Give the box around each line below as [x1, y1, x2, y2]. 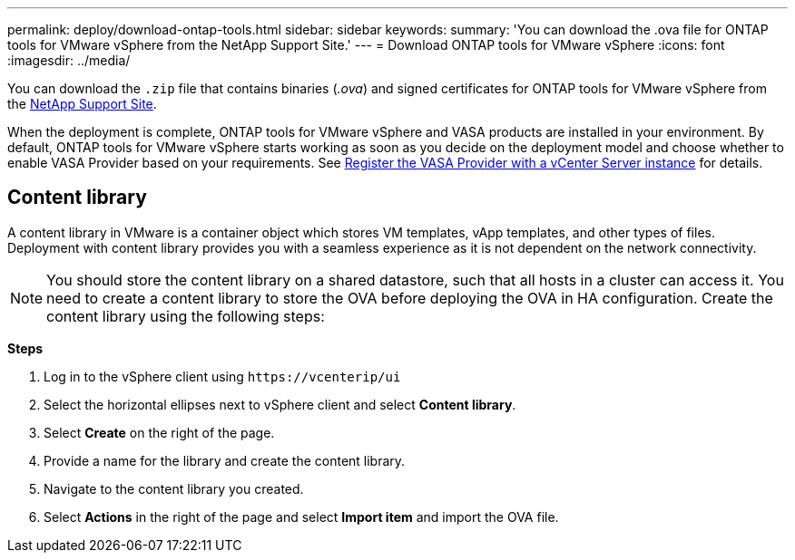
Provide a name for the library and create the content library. [44, 452, 406, 468]
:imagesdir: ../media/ [7, 53, 131, 68]
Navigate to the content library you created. [44, 480, 304, 497]
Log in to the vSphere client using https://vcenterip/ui [44, 368, 401, 384]
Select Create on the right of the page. [44, 424, 275, 440]
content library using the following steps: [46, 306, 325, 325]
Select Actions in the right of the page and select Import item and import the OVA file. [44, 508, 559, 525]
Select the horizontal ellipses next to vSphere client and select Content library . [44, 396, 516, 412]
